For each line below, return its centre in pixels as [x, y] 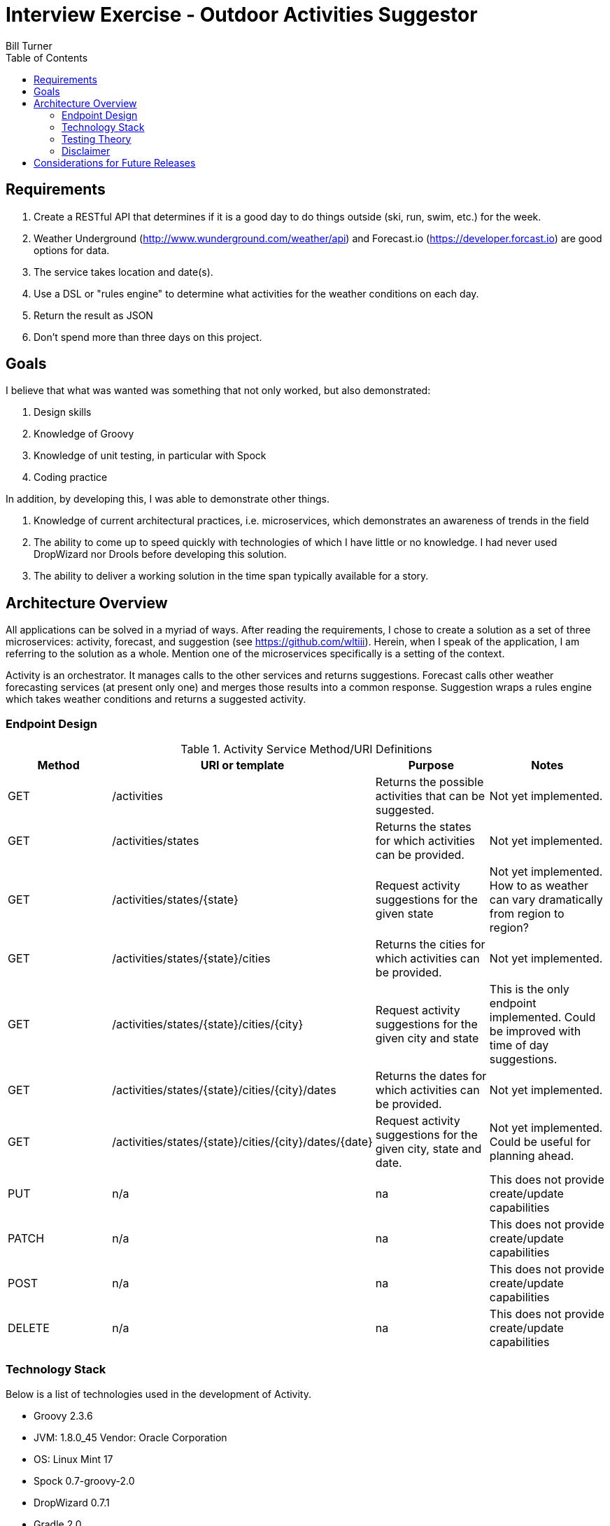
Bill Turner [29, 45]
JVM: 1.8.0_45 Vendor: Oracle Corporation [130, 1437]
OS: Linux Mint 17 [73, 1459]
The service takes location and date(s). [123, 272]
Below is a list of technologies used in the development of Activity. [158, 1394]
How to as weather [539, 886]
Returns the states [423, 827]
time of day [519, 1045]
